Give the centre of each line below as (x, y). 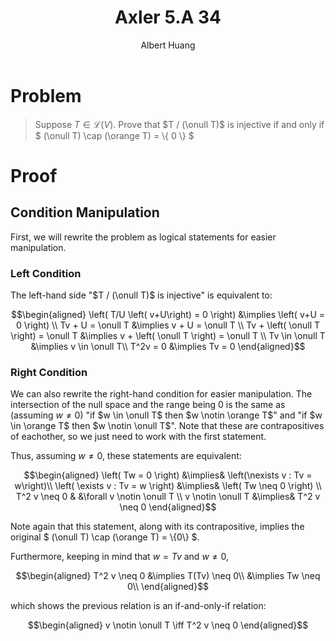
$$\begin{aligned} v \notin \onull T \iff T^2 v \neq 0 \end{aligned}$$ (168, 625)
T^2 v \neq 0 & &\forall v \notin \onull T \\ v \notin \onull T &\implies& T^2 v (168, 497)
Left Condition (46, 273)
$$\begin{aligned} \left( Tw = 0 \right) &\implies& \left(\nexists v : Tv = (168, 475)
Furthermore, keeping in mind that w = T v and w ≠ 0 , (119, 557)
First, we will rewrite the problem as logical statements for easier (143, 237)
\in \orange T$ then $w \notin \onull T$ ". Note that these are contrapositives (167, 426)
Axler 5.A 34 (168, 17)
